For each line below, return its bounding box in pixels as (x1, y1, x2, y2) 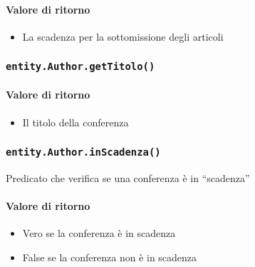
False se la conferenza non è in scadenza (22, 249, 197, 264)
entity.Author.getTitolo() (6, 61, 155, 73)
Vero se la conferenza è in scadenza (22, 226, 176, 241)
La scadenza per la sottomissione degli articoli (22, 29, 224, 44)
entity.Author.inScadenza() (6, 146, 161, 158)
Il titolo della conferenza (22, 114, 129, 129)
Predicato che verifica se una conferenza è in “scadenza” (6, 170, 250, 185)
